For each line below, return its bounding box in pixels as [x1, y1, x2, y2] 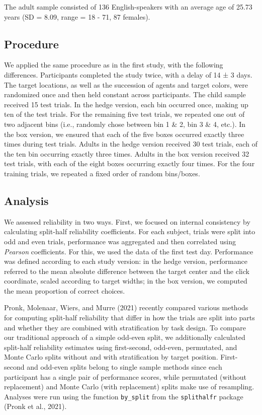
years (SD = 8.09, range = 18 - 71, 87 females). [4, 11, 150, 22]
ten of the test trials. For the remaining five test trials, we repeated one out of [4, 109, 245, 119]
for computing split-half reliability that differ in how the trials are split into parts [4, 312, 255, 323]
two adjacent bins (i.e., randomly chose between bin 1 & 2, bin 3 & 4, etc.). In [4, 118, 246, 129]
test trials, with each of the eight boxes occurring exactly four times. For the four [4, 158, 255, 169]
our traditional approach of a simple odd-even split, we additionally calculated [4, 332, 245, 342]
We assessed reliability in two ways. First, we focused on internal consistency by [4, 216, 250, 227]
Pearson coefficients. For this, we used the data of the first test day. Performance [4, 246, 253, 256]
